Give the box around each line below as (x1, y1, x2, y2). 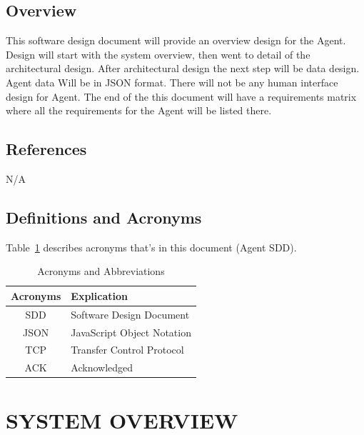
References (6, 138, 87, 160)
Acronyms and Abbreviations (37, 264, 165, 279)
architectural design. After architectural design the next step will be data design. (6, 61, 360, 76)
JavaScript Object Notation (71, 324, 191, 339)
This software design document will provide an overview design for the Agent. (6, 33, 346, 48)
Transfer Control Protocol (71, 342, 184, 357)
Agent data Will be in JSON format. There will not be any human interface (6, 74, 338, 89)
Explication (71, 288, 128, 303)
